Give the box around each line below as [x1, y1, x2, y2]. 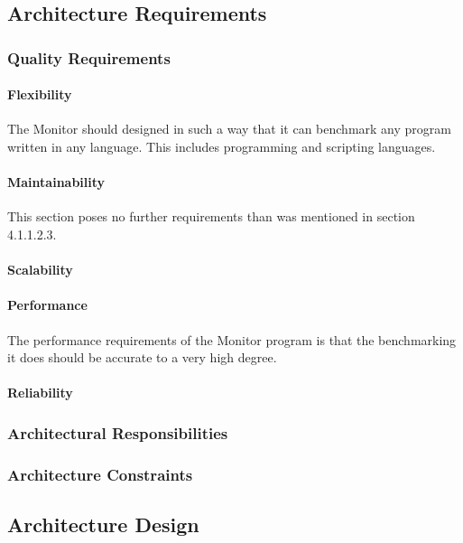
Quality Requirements [7, 46, 171, 69]
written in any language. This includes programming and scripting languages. [7, 137, 436, 156]
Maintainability [7, 173, 106, 192]
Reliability [7, 383, 73, 402]
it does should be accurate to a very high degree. [7, 348, 277, 367]
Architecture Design [7, 510, 199, 538]
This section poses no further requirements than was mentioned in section [7, 207, 415, 226]
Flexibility [7, 85, 72, 104]
